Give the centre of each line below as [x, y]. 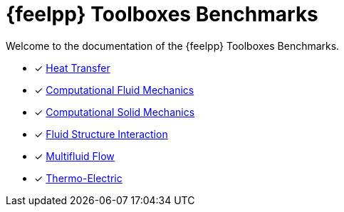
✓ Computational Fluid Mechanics [114, 90]
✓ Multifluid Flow [74, 156]
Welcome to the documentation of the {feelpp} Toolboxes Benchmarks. [173, 46]
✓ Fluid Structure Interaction [101, 134]
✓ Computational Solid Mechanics [115, 112]
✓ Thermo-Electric [78, 178]
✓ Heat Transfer [72, 68]
